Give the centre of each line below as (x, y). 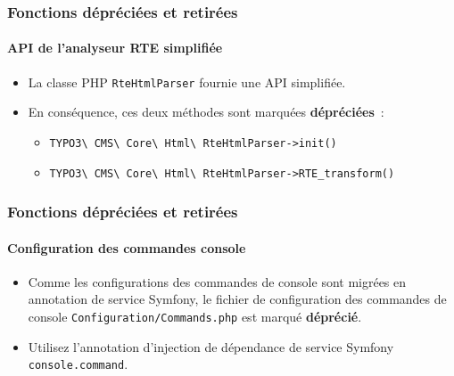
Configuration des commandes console (127, 247)
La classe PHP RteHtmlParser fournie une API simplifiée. (187, 82)
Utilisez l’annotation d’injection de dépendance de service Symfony (211, 346)
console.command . (78, 364)
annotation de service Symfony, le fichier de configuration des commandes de (237, 299)
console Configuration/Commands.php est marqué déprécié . (195, 317)
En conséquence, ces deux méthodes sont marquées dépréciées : (206, 112)
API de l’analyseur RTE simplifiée (115, 48)
